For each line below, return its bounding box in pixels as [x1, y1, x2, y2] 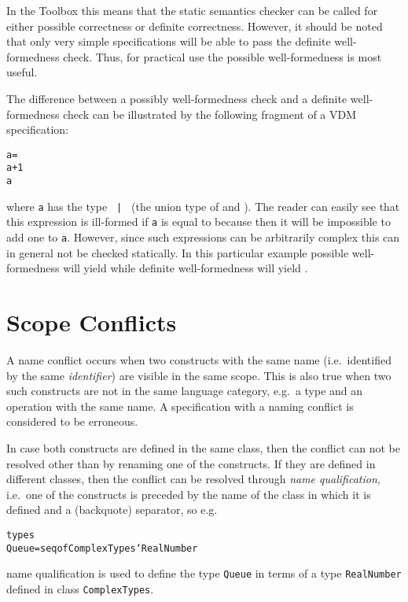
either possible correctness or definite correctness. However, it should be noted [6, 17, 383, 34]
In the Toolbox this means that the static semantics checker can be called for [6, 2, 378, 18]
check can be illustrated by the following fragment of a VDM [63, 105, 357, 122]
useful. [6, 64, 38, 80]
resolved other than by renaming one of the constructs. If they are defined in [6, 455, 376, 471]
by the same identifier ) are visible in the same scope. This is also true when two [6, 367, 391, 383]
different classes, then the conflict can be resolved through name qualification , [6, 471, 380, 487]
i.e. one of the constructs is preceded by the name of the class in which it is [6, 486, 371, 502]
